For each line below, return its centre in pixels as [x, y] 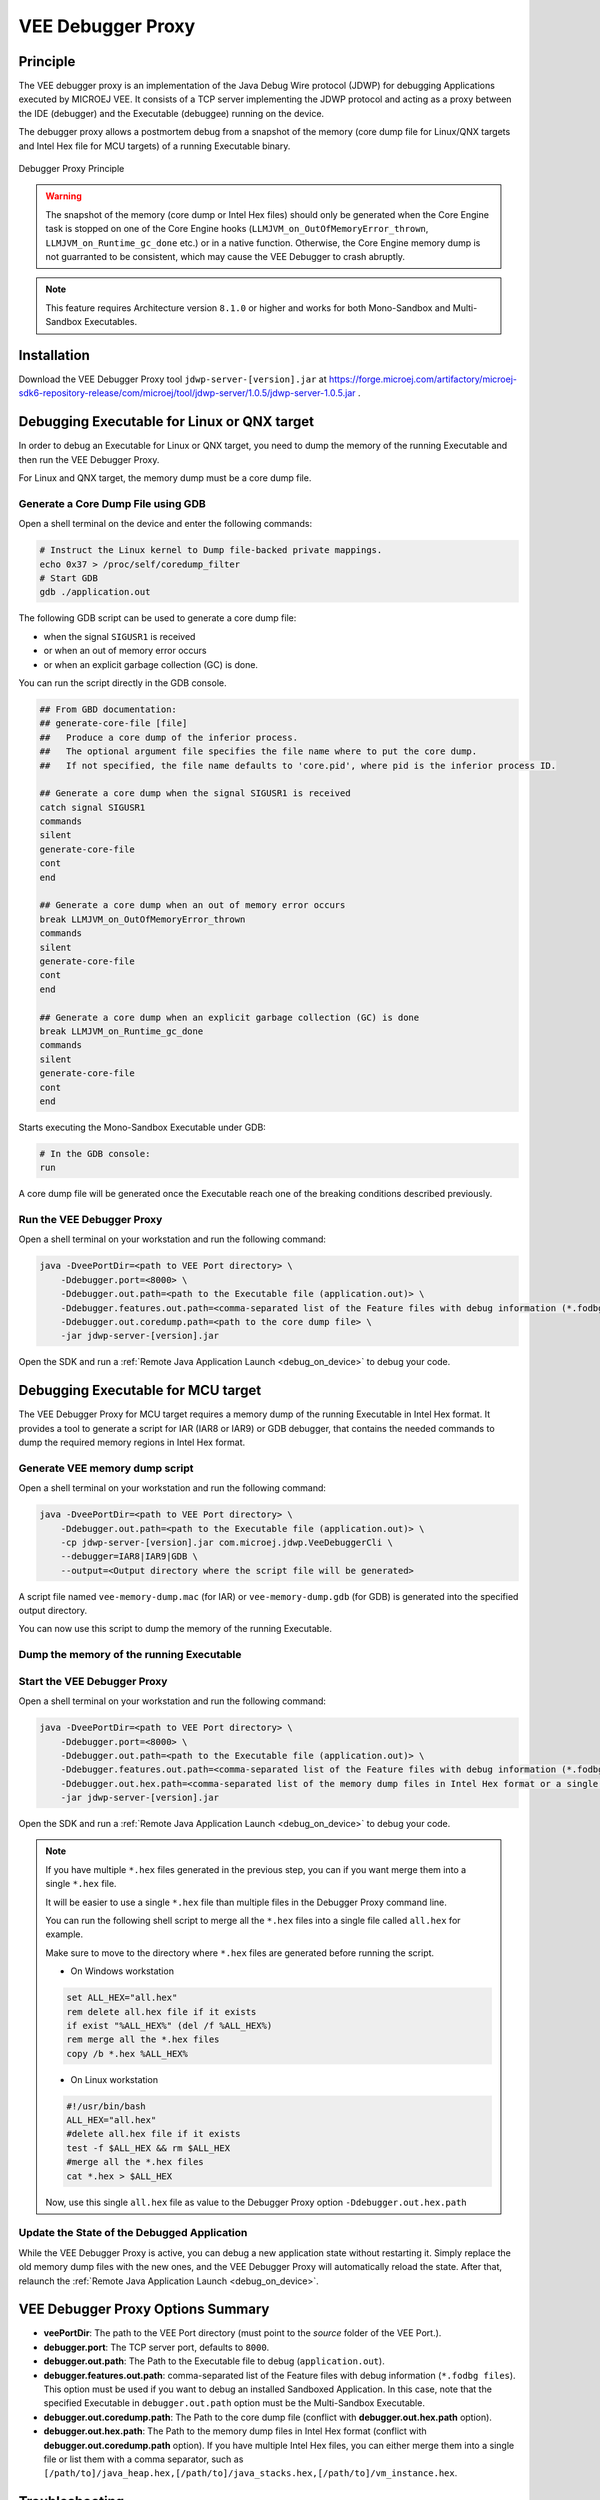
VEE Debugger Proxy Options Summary [144, 2309]
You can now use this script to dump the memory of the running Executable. [175, 1629]
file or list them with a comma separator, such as [143, 2459]
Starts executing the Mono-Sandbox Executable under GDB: [142, 1127]
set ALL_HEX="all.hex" [122, 1998]
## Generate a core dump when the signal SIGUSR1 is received [195, 793]
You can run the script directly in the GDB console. [122, 682]
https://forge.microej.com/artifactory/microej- [422, 379]
